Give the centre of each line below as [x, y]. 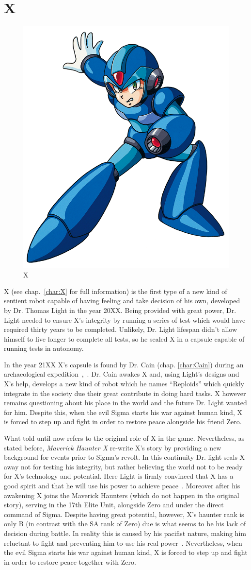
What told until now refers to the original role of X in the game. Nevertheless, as [124, 438]
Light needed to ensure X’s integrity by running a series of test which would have [125, 320]
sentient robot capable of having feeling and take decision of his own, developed [122, 301]
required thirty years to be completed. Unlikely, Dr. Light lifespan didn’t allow [121, 329]
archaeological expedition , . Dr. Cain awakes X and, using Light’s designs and [122, 374]
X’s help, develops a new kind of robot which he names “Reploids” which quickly [124, 384]
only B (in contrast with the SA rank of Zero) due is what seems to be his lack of [125, 524]
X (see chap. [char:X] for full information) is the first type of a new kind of [116, 291]
